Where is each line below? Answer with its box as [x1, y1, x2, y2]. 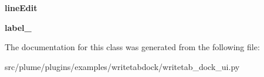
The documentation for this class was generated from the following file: [5, 41, 260, 53]
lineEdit [5, 2, 38, 13]
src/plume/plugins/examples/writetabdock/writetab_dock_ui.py [5, 60, 240, 72]
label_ [5, 21, 32, 33]
